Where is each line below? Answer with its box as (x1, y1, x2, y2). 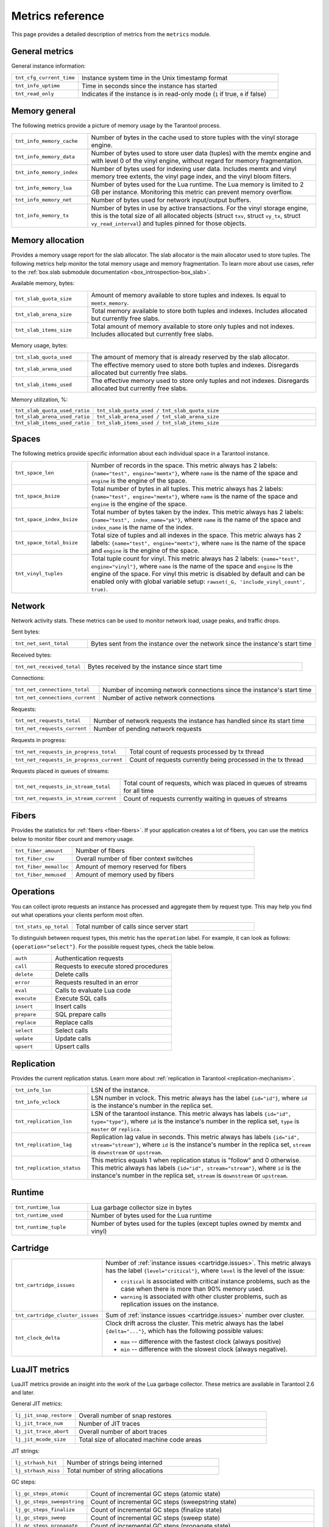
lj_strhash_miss (15, 1467, 60, 1474)
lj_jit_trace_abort (15, 1428, 69, 1435)
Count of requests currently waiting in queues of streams (123, 794, 288, 803)
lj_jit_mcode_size (15, 1436, 66, 1443)
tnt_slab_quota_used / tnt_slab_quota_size (96, 407, 219, 414)
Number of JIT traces (78, 1419, 140, 1427)
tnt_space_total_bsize (15, 539, 79, 546)
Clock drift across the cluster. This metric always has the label (105, 1319, 284, 1328)
